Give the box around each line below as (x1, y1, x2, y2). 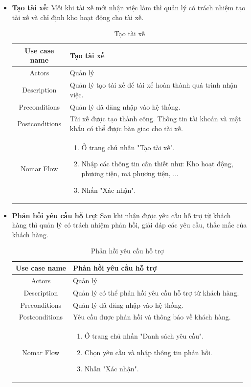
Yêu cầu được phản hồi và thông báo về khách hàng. (72, 312, 231, 322)
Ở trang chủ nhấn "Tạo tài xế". (81, 142, 175, 152)
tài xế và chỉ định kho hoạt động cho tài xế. (12, 12, 144, 22)
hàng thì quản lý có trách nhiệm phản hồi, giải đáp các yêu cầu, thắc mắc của (12, 220, 247, 230)
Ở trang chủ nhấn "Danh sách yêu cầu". (84, 331, 204, 341)
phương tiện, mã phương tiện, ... (81, 168, 179, 178)
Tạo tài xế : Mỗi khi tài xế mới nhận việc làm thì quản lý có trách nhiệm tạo (12, 2, 246, 12)
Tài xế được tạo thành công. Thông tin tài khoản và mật (69, 114, 241, 124)
